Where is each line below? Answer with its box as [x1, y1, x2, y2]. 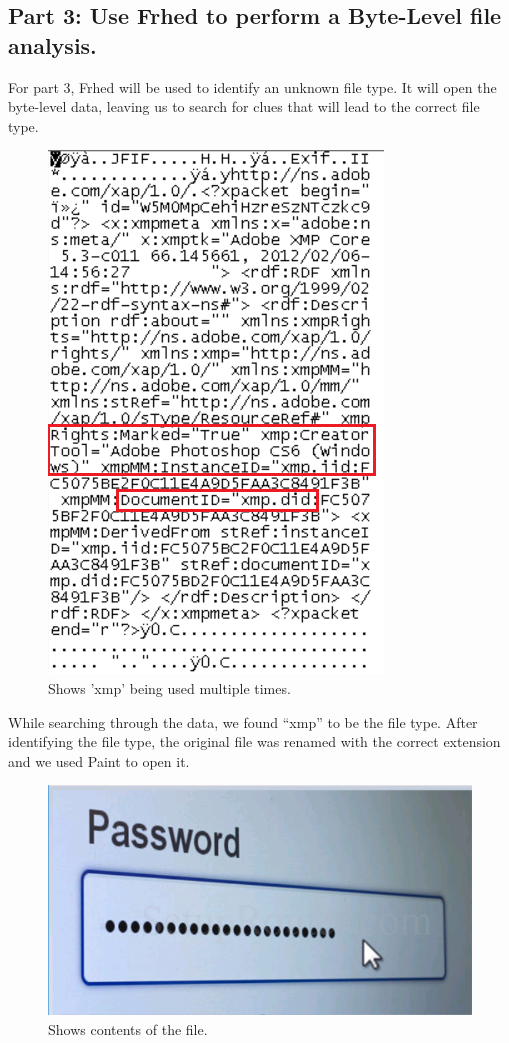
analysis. [8, 29, 97, 60]
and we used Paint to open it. [8, 750, 190, 771]
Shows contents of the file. [48, 1019, 208, 1040]
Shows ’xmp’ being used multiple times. [48, 677, 291, 698]
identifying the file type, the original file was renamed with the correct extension [8, 731, 501, 752]
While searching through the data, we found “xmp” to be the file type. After [8, 711, 478, 732]
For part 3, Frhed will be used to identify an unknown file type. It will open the [8, 76, 497, 97]
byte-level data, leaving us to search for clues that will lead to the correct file [8, 96, 480, 117]
